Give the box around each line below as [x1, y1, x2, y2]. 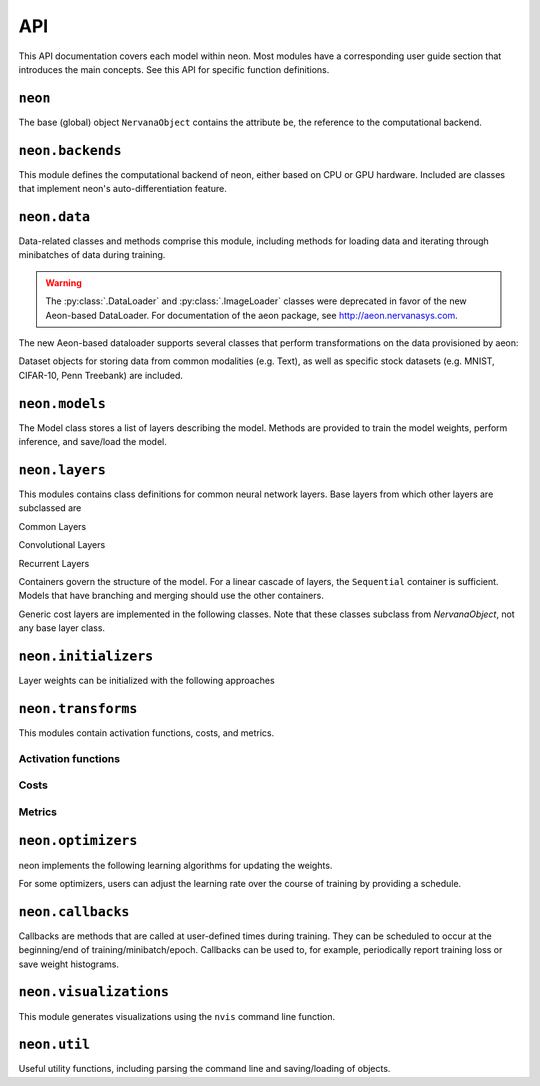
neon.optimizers [18, 833, 138, 849]
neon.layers [18, 461, 107, 478]
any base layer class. [18, 622, 105, 634]
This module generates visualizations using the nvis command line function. [18, 1010, 335, 1022]
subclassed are [18, 502, 82, 514]
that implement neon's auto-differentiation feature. [18, 183, 227, 195]
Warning [45, 276, 82, 289]
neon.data [18, 208, 90, 225]
